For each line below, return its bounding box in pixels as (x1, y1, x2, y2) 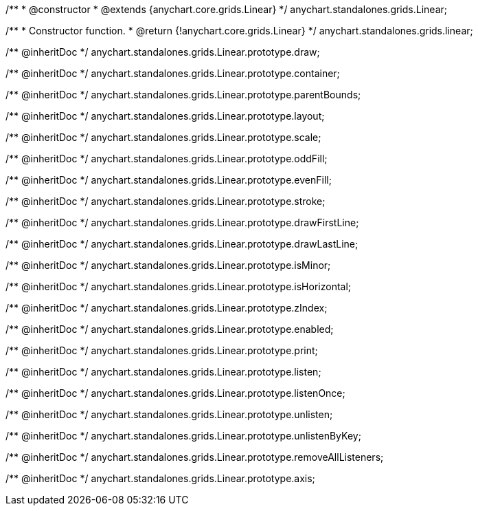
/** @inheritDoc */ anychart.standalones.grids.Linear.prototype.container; (5, 67, 340, 79)
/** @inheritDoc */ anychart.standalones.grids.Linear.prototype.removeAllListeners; (5, 451, 384, 463)
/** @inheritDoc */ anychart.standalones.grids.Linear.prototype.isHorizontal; (5, 281, 352, 292)
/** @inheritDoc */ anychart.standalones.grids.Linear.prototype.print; (5, 345, 318, 356)
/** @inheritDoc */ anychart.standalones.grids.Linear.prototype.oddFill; (5, 153, 328, 164)
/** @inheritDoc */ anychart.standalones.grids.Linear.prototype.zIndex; (5, 302, 328, 314)
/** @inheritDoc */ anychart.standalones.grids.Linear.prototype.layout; (5, 110, 325, 122)
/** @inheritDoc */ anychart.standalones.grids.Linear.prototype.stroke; (5, 195, 326, 207)
